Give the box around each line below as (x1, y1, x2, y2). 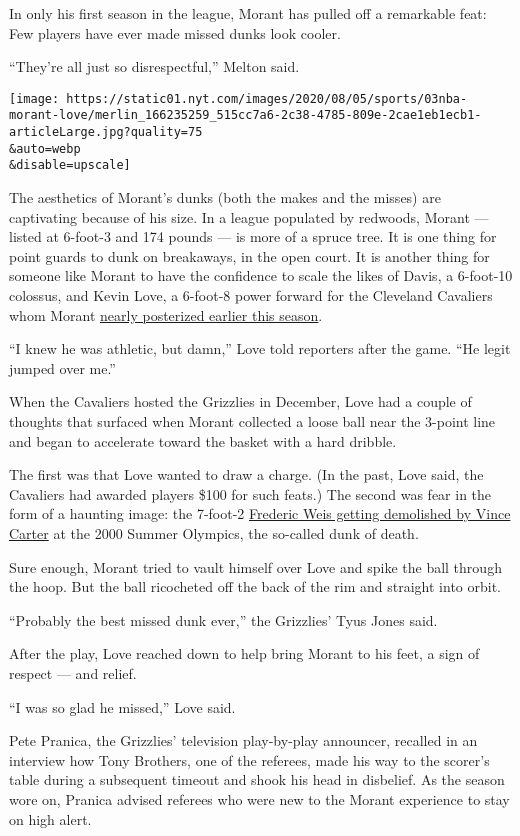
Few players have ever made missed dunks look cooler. (9, 22, 341, 43)
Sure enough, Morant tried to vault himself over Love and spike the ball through (9, 556, 502, 577)
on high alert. (9, 808, 92, 829)
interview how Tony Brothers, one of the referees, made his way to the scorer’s (9, 749, 490, 770)
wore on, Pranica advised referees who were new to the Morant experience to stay (9, 788, 510, 809)
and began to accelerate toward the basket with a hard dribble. (9, 430, 397, 451)
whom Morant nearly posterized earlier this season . (9, 304, 323, 325)
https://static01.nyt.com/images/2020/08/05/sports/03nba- (66, 91, 468, 106)
